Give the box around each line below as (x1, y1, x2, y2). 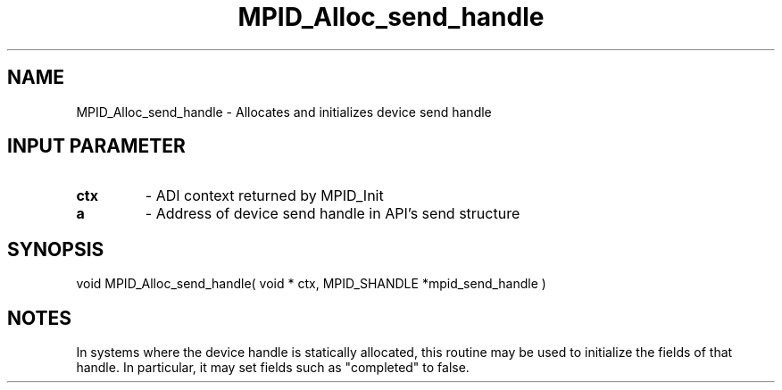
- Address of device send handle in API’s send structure (145, 204, 520, 223)
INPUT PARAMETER (7, 135, 186, 158)
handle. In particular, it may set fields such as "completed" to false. (76, 360, 470, 376)
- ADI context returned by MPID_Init (145, 187, 384, 205)
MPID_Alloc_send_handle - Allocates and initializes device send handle (76, 104, 492, 120)
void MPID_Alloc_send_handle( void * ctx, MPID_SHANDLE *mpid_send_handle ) (76, 276, 546, 292)
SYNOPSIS (7, 237, 104, 261)
